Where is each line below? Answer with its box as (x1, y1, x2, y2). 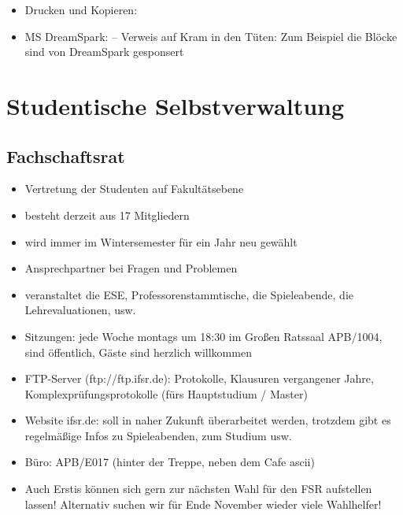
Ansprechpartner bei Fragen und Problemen (24, 260, 238, 276)
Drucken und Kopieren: (24, 2, 138, 17)
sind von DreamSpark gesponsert (24, 43, 184, 60)
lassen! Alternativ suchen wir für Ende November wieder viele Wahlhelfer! (24, 495, 382, 512)
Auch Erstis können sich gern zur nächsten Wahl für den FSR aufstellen (24, 480, 372, 497)
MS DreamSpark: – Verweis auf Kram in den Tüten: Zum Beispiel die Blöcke (24, 28, 397, 44)
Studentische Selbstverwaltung (6, 89, 345, 121)
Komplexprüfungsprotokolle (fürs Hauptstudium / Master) (24, 385, 308, 402)
